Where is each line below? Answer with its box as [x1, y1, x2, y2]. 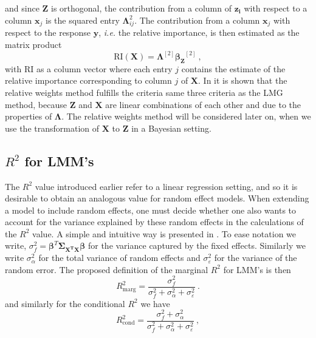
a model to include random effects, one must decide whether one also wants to [5, 203, 297, 216]
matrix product [5, 38, 62, 50]
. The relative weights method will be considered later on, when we [61, 110, 311, 123]
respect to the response [5, 26, 91, 39]
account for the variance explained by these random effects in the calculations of [5, 215, 304, 228]
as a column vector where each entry [36, 62, 173, 75]
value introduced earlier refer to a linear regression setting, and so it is [35, 180, 298, 192]
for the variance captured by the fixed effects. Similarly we [88, 239, 306, 252]
